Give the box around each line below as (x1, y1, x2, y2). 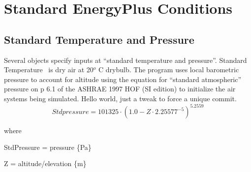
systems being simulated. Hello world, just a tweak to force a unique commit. (4, 93, 237, 103)
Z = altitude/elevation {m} (4, 158, 87, 169)
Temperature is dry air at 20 (4, 64, 94, 75)
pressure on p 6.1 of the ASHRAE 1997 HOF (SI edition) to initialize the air (4, 84, 236, 94)
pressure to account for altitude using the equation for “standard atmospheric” (4, 74, 242, 84)
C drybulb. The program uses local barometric (98, 64, 239, 75)
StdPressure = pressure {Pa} (4, 142, 92, 152)
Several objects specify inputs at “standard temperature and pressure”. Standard (4, 55, 247, 65)
